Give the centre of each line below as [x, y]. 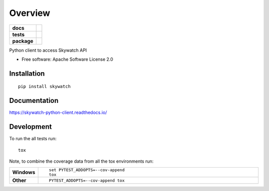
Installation [27, 73]
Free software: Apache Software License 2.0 [67, 59]
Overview [30, 13]
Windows [24, 173]
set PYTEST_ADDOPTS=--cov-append [87, 170]
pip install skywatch [44, 87]
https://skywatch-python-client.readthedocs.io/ [58, 112]
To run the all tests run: [33, 139]
